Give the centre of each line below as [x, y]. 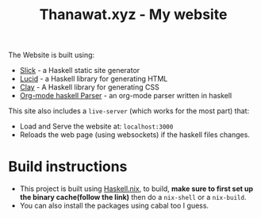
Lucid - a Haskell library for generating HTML [94, 79]
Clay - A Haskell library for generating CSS [90, 87]
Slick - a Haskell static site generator [80, 71]
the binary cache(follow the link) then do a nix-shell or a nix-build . [133, 197]
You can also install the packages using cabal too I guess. [114, 206]
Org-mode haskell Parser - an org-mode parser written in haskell [126, 96]
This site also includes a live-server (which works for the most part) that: [129, 111]
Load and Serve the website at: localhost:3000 [96, 126]
